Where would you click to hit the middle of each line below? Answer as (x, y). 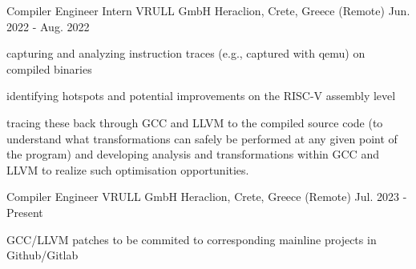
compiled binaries (49, 68)
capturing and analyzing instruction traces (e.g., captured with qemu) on (186, 53)
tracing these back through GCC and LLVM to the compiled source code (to (195, 122)
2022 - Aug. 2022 (48, 26)
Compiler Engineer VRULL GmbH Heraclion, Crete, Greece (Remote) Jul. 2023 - (207, 197)
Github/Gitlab (42, 255)
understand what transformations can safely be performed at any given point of (202, 138)
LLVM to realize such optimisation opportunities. (128, 169)
